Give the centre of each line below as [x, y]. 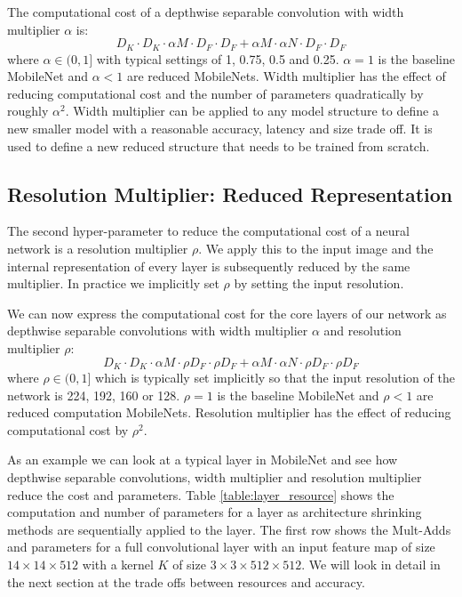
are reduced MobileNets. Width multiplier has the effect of [286, 76]
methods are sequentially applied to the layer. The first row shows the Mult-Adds [229, 529]
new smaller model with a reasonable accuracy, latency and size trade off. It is [220, 129]
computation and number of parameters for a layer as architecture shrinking [215, 512]
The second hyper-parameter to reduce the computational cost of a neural [208, 231]
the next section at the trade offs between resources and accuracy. [186, 581]
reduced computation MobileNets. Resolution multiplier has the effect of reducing [229, 412]
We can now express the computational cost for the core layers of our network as [227, 313]
